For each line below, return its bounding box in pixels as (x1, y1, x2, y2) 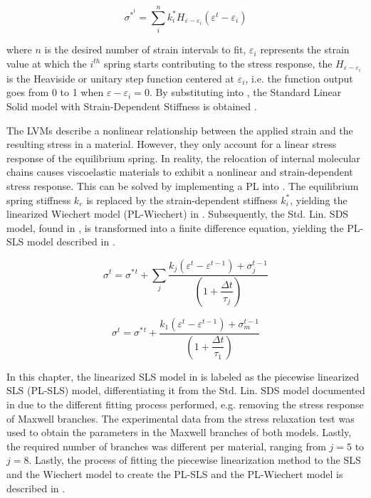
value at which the (6, 55, 87, 70)
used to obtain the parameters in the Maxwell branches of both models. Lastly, (6, 425, 352, 440)
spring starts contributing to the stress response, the (103, 55, 333, 70)
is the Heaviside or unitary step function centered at (6, 70, 235, 85)
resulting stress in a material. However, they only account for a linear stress (6, 137, 337, 152)
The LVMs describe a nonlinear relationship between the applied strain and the (6, 122, 353, 137)
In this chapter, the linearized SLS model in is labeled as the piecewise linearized (6, 369, 360, 383)
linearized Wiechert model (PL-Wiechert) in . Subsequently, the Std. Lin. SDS (6, 206, 349, 221)
